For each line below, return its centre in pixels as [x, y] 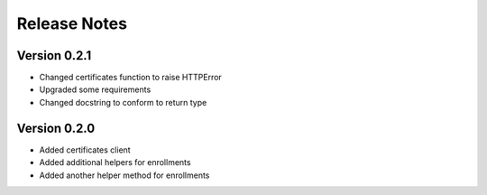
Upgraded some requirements [95, 89]
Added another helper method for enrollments [124, 175]
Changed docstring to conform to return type [123, 102]
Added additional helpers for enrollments [115, 162]
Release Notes [72, 23]
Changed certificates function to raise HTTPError [131, 78]
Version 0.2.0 [56, 128]
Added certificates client [85, 150]
